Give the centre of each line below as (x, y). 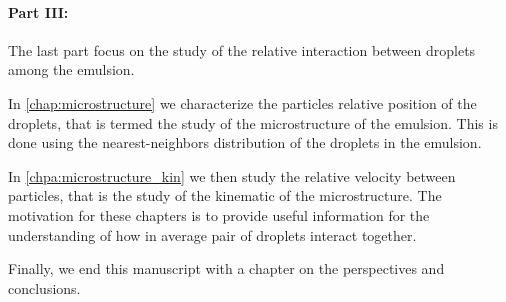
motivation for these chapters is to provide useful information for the (219, 214)
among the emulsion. (71, 69)
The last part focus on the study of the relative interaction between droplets (242, 49)
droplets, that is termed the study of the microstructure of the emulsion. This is (253, 122)
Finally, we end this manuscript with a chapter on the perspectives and (226, 268)
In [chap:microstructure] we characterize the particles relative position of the (242, 102)
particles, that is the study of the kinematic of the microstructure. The (225, 195)
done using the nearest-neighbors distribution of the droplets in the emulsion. (245, 142)
